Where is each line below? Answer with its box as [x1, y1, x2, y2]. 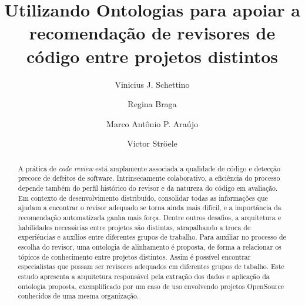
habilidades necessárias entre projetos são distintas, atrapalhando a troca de [18, 222, 251, 232]
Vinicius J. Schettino [115, 78, 190, 90]
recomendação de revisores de [29, 21, 276, 45]
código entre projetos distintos [26, 44, 279, 68]
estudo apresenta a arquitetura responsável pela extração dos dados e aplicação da [18, 271, 270, 281]
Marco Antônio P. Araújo [106, 117, 198, 130]
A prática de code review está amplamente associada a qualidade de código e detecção [18, 163, 280, 173]
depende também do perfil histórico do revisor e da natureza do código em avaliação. [18, 183, 278, 193]
